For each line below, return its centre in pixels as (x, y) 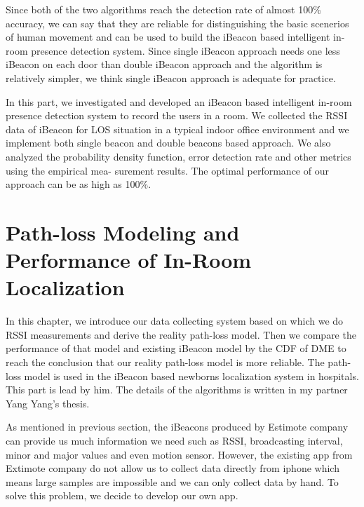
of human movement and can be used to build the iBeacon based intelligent (168, 37)
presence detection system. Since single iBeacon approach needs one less (186, 50)
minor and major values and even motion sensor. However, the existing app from (179, 454)
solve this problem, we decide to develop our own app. (122, 495)
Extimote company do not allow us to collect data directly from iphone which (173, 468)
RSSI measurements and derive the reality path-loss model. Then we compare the (181, 334)
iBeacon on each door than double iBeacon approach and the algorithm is (164, 64)
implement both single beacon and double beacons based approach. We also (168, 143)
